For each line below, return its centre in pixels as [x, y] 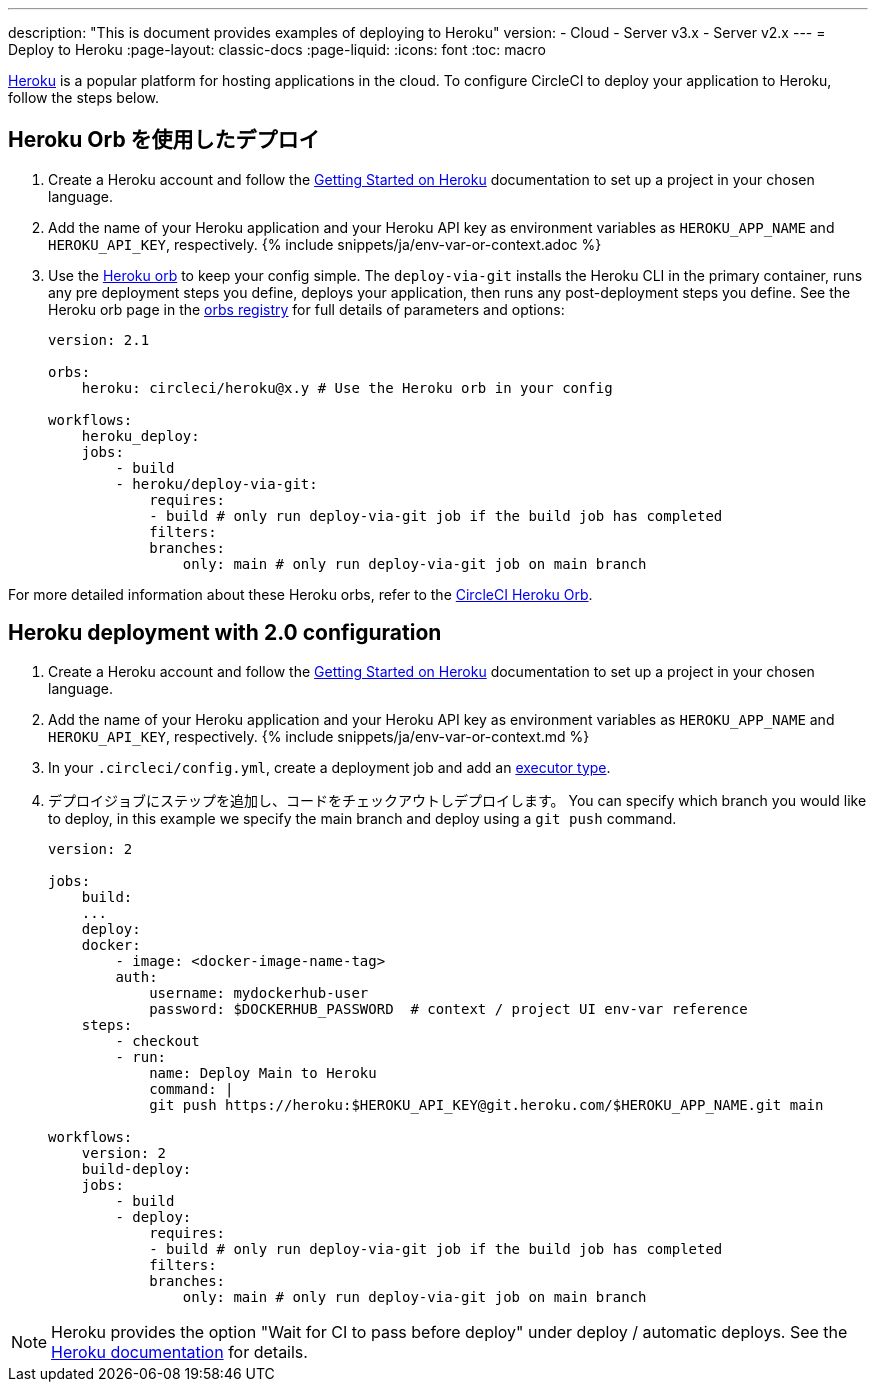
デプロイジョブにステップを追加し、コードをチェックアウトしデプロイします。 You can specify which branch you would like [457, 800]
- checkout [157, 1040]
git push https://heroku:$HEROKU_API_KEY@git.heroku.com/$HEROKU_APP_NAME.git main [486, 1104]
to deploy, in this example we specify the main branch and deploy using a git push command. [362, 818]
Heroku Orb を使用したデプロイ [164, 140]
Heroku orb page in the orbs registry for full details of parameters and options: [306, 309]
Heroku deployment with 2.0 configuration [225, 633]
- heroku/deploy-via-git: [216, 483]
